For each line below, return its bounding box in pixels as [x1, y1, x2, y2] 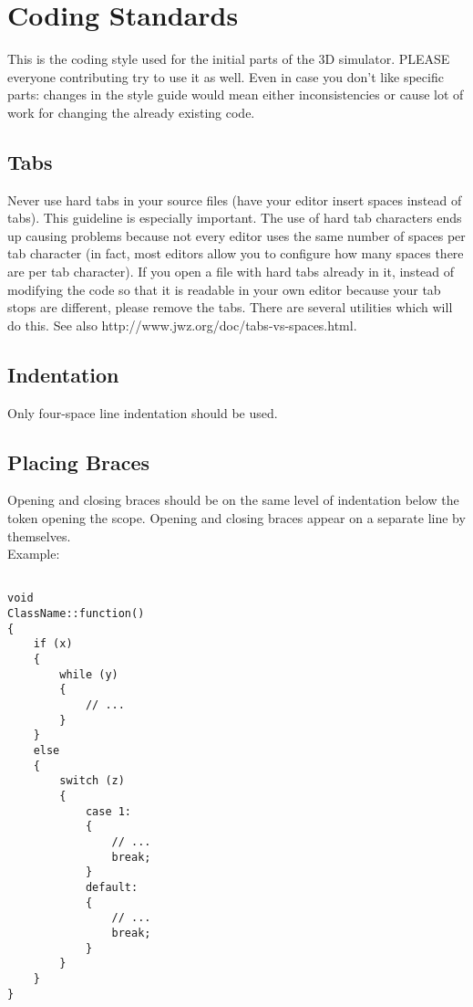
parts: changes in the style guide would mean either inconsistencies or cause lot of [7, 85, 464, 104]
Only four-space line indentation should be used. [7, 403, 278, 422]
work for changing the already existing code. [7, 102, 255, 121]
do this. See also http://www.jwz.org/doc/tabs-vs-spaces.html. [7, 315, 357, 334]
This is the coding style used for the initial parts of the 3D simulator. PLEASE [7, 49, 450, 68]
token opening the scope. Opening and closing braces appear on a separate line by [7, 509, 466, 528]
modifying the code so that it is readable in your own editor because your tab [7, 279, 441, 299]
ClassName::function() [7, 607, 145, 621]
